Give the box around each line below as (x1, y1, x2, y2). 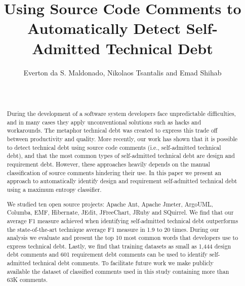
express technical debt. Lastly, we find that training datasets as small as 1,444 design (7, 241, 231, 250)
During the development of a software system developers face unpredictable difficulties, (7, 109, 236, 118)
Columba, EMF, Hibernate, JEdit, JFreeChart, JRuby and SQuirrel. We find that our (7, 208, 234, 217)
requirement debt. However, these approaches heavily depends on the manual (7, 160, 210, 169)
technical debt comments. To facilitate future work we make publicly (32, 259, 214, 267)
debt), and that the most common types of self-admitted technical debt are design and (7, 151, 235, 160)
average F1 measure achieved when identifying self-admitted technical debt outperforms (7, 216, 238, 225)
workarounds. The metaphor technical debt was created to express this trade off (7, 126, 218, 135)
